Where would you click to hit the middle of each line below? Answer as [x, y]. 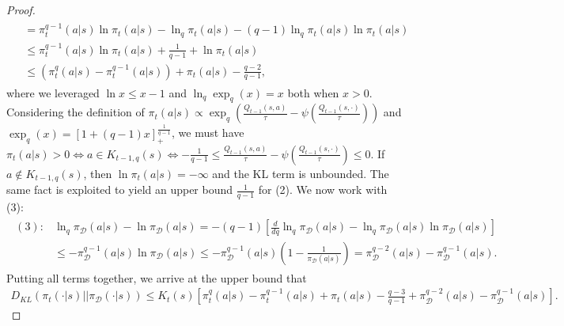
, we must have [208, 133]
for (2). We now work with [323, 190]
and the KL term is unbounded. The [301, 173]
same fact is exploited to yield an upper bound [120, 190]
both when [313, 92]
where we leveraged [53, 92]
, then [98, 173]
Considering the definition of [76, 112]
